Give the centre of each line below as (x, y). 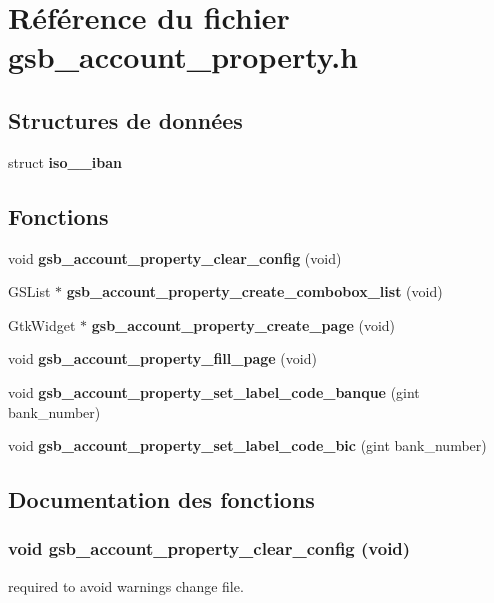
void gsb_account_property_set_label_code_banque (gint (214, 391)
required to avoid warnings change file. (126, 585)
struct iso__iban (65, 161)
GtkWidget (42, 324)
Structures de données (125, 119)
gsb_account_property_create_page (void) (243, 324)
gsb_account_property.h (183, 56)
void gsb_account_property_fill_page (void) (162, 358)
